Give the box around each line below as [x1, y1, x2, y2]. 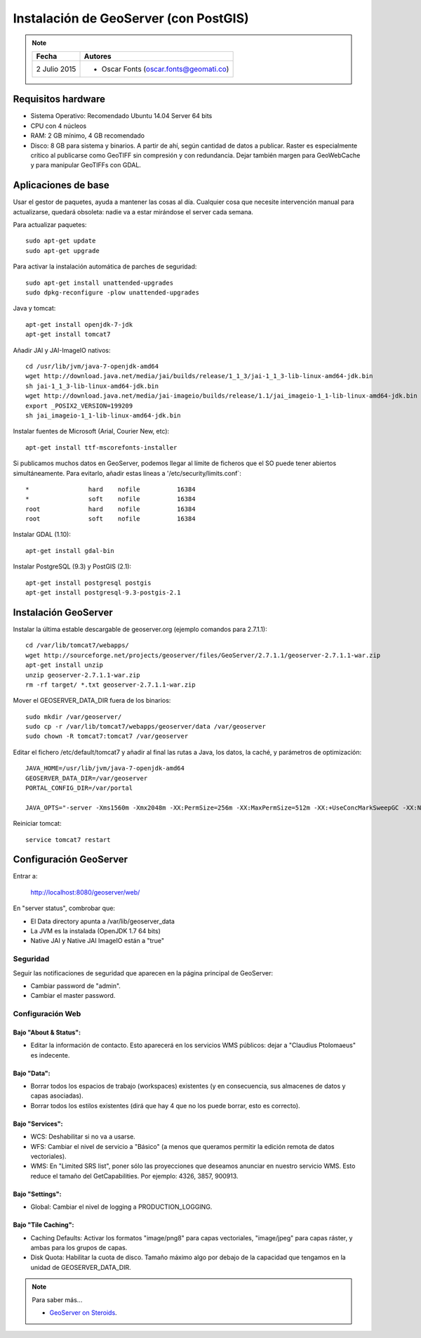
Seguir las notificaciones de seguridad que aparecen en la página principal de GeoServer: [13, 968, 274, 977]
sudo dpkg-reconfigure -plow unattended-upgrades [25, 289, 200, 297]
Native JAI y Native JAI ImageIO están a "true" [30, 937, 165, 945]
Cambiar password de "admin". [30, 981, 121, 990]
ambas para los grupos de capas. [30, 1244, 128, 1252]
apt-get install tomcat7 [25, 330, 111, 339]
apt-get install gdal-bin [25, 547, 115, 554]
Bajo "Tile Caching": [13, 1221, 74, 1229]
